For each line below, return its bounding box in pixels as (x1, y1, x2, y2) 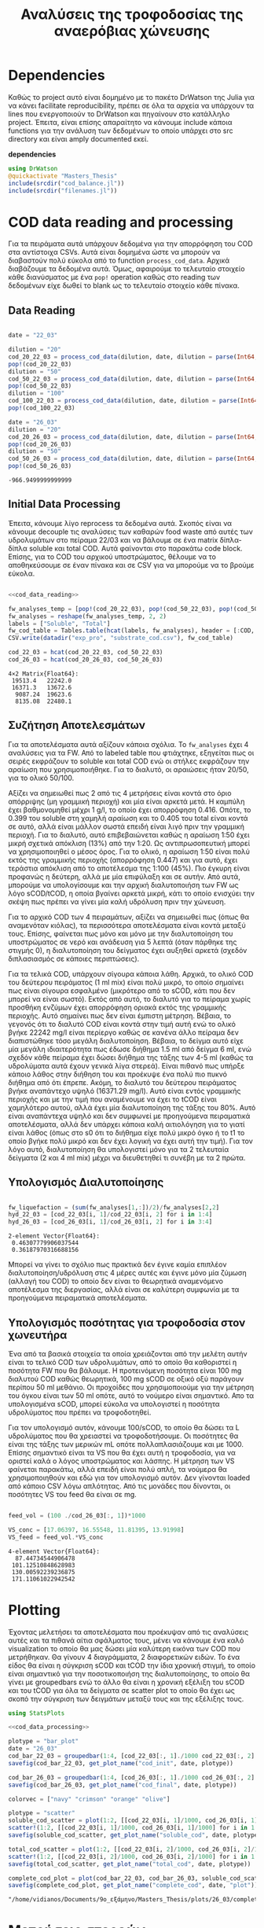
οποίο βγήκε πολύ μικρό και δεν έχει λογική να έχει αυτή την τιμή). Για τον (8, 1136, 254, 1146)
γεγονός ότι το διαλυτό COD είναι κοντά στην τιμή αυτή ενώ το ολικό (8, 1019, 236, 1028)
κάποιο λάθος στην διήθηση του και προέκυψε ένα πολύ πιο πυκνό (8, 1069, 228, 1079)
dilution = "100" (8, 389, 65, 398)
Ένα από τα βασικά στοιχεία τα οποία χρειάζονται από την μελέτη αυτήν (8, 1348, 247, 1358)
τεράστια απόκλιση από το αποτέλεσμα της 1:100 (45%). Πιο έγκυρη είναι (8, 863, 250, 873)
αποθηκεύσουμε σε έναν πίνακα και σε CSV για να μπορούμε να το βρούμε (8, 560, 255, 569)
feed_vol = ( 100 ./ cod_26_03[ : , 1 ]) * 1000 (8, 1511, 146, 1519)
